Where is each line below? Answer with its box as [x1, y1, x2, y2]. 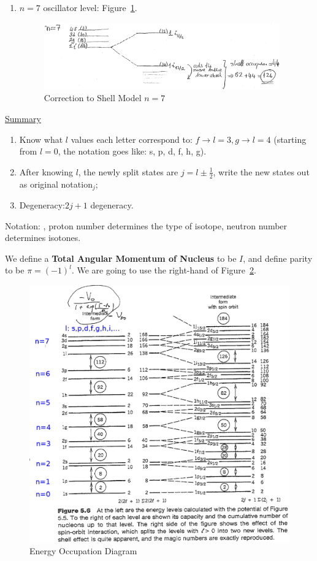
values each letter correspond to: [71, 132, 193, 145]
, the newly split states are [78, 165, 178, 178]
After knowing [19, 165, 73, 178]
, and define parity [243, 251, 313, 264]
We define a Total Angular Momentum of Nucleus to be [5, 251, 237, 264]
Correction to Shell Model [44, 91, 142, 104]
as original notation [19, 177, 93, 190]
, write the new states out [213, 165, 310, 178]
